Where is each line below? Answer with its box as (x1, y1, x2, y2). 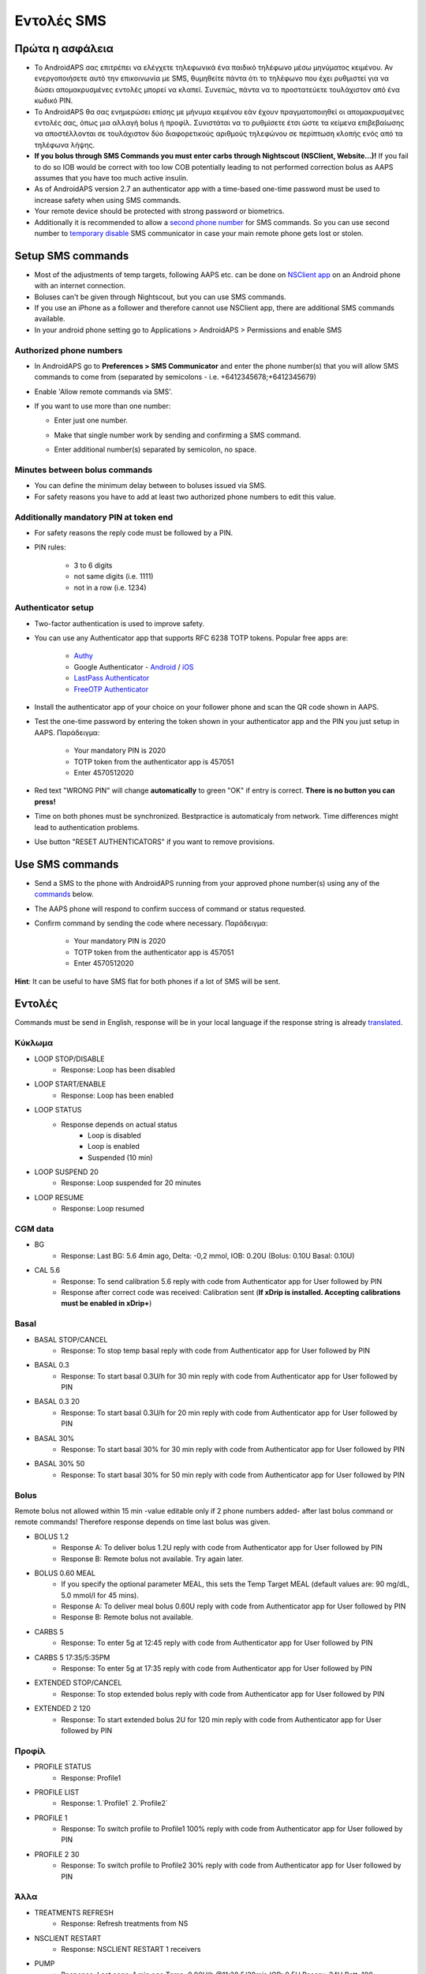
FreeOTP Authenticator (73, 684, 149, 694)
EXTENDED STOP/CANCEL (34, 1678, 122, 1687)
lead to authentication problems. (34, 822, 140, 832)
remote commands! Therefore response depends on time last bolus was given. (14, 1517, 271, 1527)
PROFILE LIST (34, 1787, 80, 1796)
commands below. (34, 889, 94, 899)
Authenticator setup (14, 602, 95, 614)
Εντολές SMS (14, 12, 106, 29)
